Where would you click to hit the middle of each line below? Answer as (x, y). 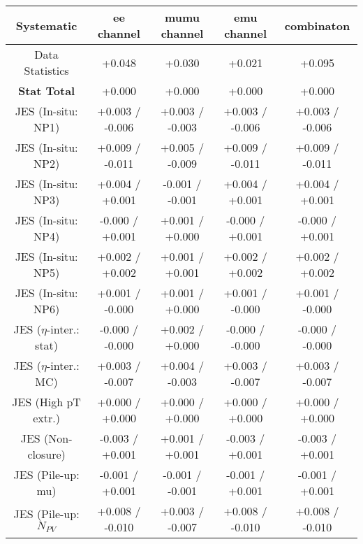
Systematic (46, 25)
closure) (46, 454)
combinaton (317, 25)
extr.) (46, 418)
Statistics (46, 70)
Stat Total (46, 91)
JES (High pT (46, 402)
